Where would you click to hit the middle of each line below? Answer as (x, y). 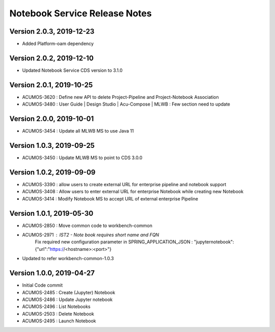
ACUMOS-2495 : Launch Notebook (59, 321)
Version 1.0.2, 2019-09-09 (52, 172)
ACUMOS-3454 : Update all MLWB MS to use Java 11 (78, 131)
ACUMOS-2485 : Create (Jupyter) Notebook (69, 292)
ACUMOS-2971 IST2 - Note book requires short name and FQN (91, 235)
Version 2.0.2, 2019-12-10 (51, 58)
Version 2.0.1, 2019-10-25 (51, 85)
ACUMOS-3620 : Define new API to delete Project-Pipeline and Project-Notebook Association (120, 97)
